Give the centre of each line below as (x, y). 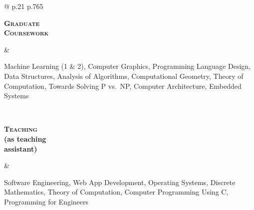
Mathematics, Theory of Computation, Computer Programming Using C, (116, 192)
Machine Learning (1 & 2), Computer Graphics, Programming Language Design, (127, 66)
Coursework (26, 33)
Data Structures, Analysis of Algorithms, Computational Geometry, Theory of (124, 76)
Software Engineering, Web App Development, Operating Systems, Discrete (120, 182)
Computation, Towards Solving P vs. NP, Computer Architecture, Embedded (123, 86)
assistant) (21, 148)
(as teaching (25, 138)
